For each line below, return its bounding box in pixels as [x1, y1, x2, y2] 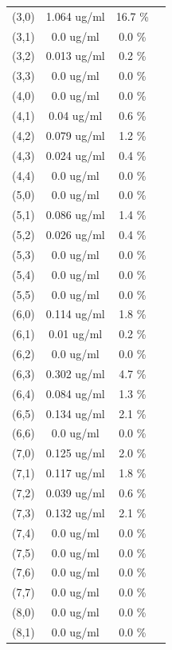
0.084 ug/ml [45, 385, 105, 401]
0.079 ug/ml [45, 126, 105, 143]
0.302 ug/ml [45, 365, 105, 381]
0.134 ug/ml [45, 405, 105, 421]
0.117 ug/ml [45, 465, 105, 481]
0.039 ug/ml [45, 485, 105, 500]
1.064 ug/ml [45, 7, 105, 24]
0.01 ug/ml [49, 325, 103, 342]
